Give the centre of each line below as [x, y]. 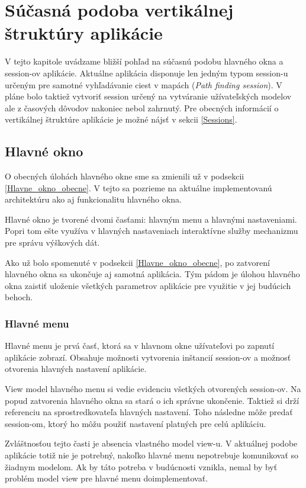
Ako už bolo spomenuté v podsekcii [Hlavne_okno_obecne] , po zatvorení [137, 262]
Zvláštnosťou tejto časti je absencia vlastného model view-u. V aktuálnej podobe [151, 443]
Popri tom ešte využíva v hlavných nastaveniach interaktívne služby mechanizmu [152, 231]
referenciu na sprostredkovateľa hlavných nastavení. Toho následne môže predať [149, 412]
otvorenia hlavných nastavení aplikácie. [76, 369]
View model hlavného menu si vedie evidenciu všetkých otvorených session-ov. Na [153, 389]
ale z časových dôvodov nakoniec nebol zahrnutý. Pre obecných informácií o [142, 107]
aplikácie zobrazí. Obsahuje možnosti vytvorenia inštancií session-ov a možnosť [148, 357]
